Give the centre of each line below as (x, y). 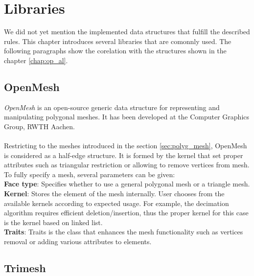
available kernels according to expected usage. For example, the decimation (116, 203)
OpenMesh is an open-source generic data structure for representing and (112, 107)
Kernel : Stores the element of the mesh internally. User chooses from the (114, 194)
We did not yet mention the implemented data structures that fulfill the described (127, 32)
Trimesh (25, 268)
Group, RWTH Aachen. (40, 126)
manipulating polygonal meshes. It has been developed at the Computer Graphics (127, 117)
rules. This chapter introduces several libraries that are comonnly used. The (118, 41)
